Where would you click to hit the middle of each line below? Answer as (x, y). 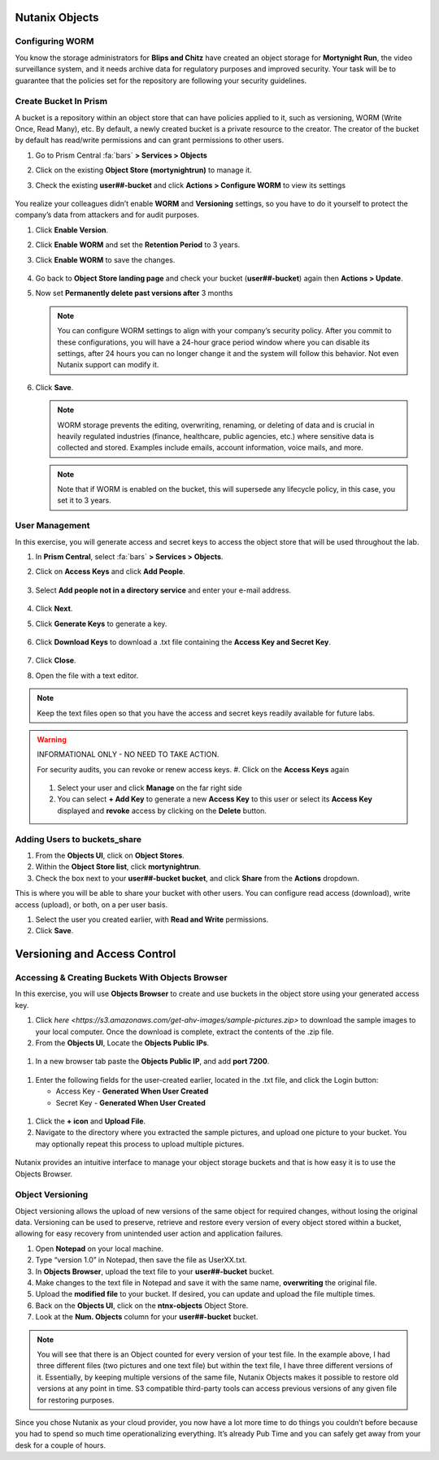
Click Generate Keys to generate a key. (101, 624)
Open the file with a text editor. (87, 676)
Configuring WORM (54, 41)
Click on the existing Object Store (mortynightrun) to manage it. (143, 170)
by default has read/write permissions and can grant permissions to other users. (150, 140)
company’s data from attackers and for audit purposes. (107, 215)
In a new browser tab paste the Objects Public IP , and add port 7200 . (152, 1062)
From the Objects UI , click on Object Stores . (110, 855)
